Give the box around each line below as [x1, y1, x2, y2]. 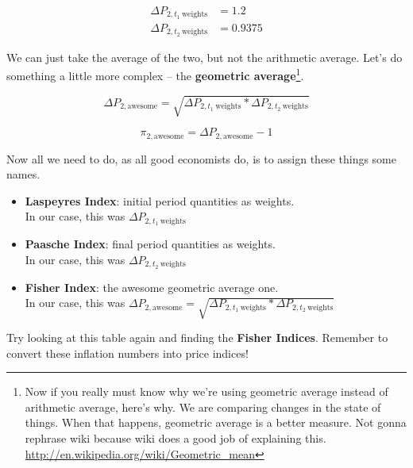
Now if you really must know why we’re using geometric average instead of [25, 383, 388, 400]
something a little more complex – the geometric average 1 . [6, 65, 304, 84]
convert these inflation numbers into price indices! [6, 344, 249, 361]
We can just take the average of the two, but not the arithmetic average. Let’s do [6, 48, 403, 65]
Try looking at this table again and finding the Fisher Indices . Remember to [6, 329, 388, 346]
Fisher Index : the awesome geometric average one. [25, 278, 279, 295]
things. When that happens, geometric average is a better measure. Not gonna [25, 414, 407, 431]
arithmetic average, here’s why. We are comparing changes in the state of [25, 398, 381, 415]
